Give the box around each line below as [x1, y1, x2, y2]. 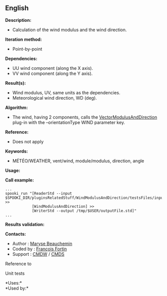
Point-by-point [12, 46, 42, 52]
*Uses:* [5, 280, 22, 286]
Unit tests [5, 270, 25, 276]
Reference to [5, 260, 32, 267]
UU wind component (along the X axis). [12, 65, 93, 71]
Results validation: [5, 221, 45, 227]
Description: [5, 17, 31, 23]
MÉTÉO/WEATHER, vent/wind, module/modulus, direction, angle [12, 158, 145, 164]
